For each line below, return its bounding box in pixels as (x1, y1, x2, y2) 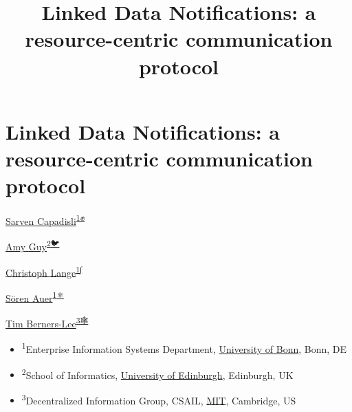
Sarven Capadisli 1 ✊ (5, 212, 85, 228)
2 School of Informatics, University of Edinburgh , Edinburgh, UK (21, 365, 294, 382)
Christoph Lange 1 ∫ (5, 263, 82, 279)
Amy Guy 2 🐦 (5, 237, 60, 253)
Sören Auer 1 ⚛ (5, 288, 64, 305)
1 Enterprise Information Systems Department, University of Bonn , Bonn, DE (21, 340, 347, 356)
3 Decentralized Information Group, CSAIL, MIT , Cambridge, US (21, 391, 296, 407)
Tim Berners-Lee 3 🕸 (5, 314, 89, 330)
